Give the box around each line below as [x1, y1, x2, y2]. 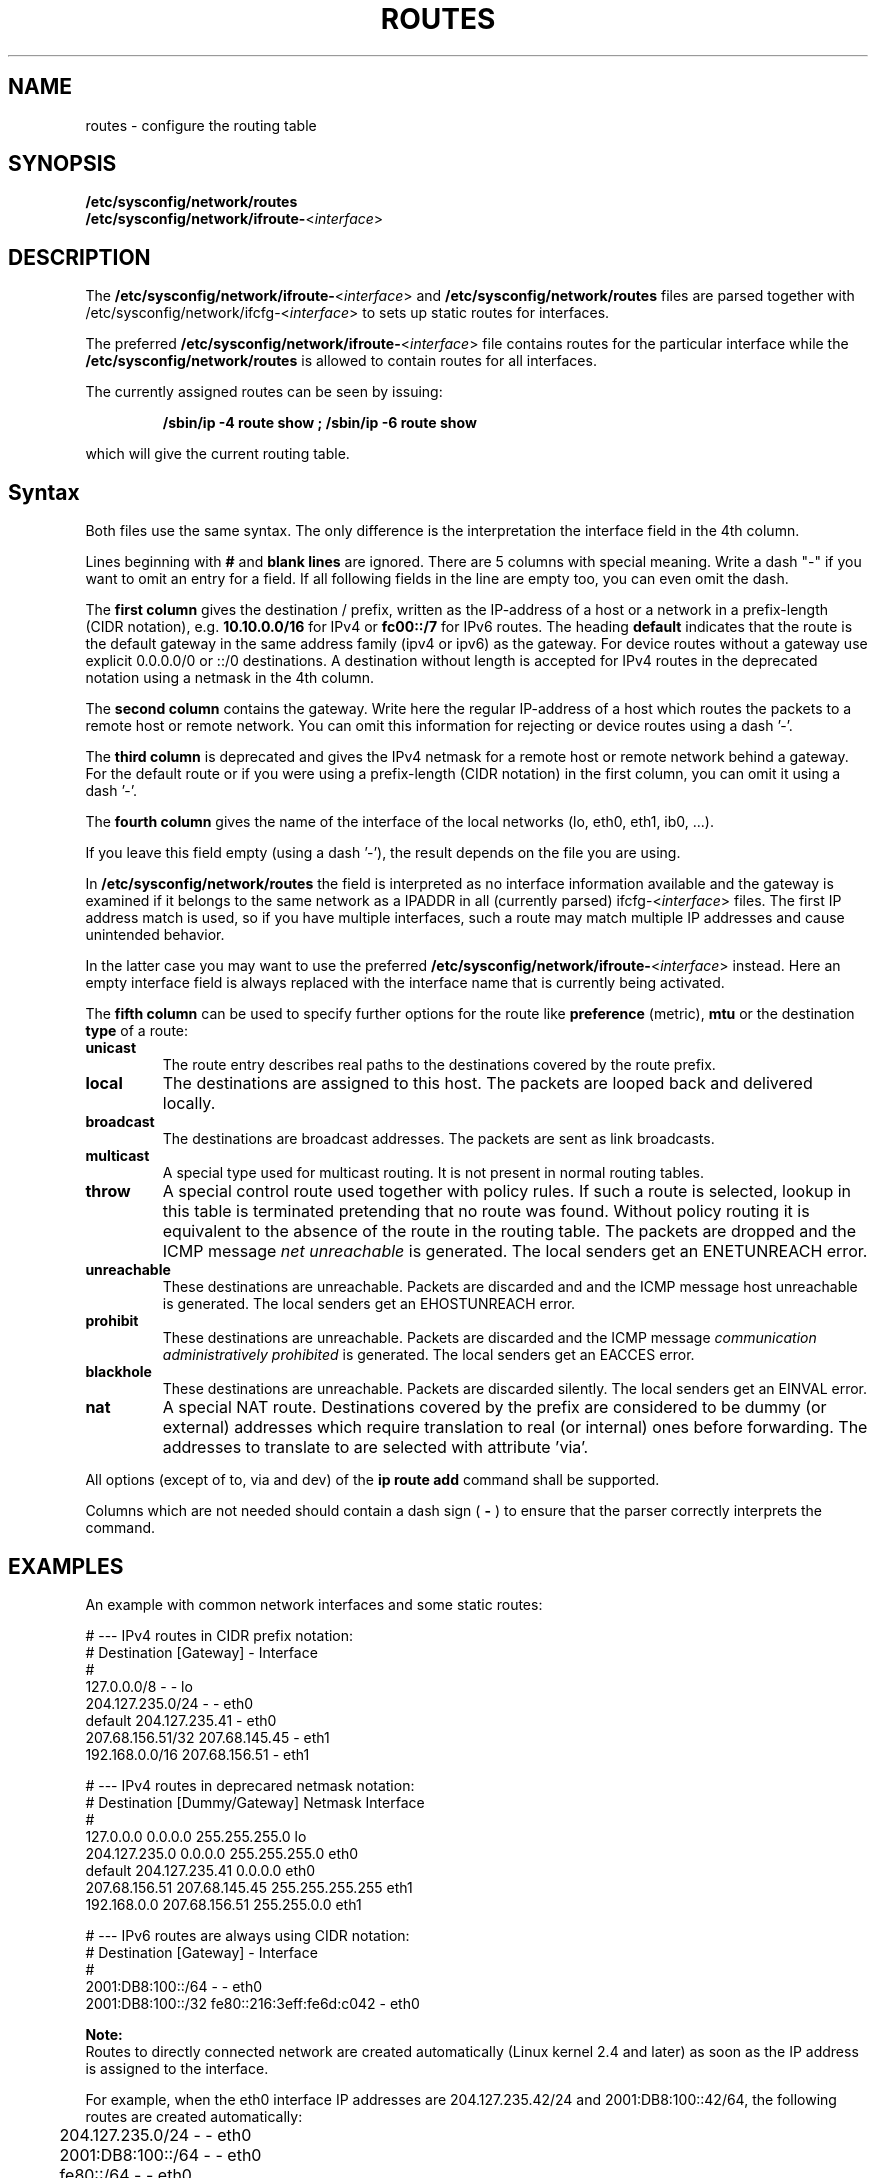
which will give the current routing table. [85, 445, 350, 463]
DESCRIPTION [8, 244, 151, 270]
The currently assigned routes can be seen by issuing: [85, 383, 443, 401]
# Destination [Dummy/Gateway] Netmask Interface [85, 1793, 425, 1811]
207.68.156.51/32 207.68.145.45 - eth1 [85, 1728, 330, 1746]
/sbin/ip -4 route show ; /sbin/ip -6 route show [162, 414, 477, 432]
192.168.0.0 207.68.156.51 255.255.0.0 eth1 [85, 1895, 362, 1913]
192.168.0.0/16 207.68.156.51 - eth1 [85, 1745, 310, 1763]
